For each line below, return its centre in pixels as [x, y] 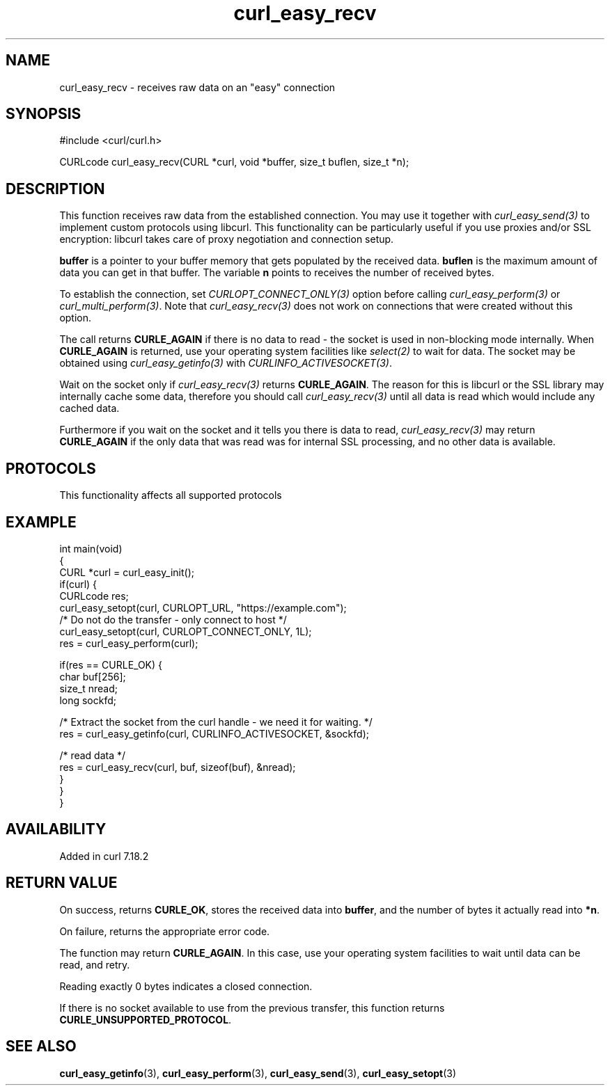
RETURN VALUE [62, 883]
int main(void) [91, 548]
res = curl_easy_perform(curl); [129, 643]
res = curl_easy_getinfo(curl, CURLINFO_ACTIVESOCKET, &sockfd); [214, 733]
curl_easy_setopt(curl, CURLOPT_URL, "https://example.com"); [203, 607]
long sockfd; [88, 700]
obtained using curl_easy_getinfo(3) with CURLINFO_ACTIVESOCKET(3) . [226, 363]
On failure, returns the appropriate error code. [165, 931]
